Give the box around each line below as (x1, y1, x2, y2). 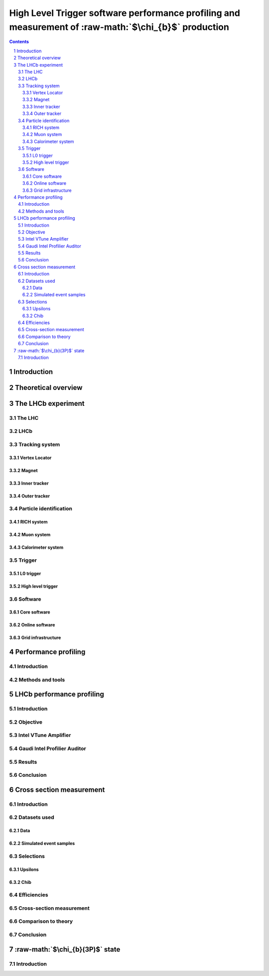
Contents (9, 39, 29, 45)
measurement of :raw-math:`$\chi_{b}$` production (9, 21, 229, 32)
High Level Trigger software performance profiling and (9, 7, 240, 18)
